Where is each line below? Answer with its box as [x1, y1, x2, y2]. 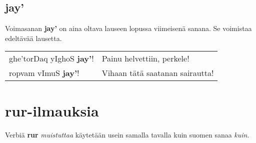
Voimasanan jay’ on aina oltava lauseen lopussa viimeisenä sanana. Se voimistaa [5, 23, 252, 33]
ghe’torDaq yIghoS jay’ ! [9, 52, 94, 64]
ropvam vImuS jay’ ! [9, 67, 79, 79]
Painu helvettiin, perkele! [101, 52, 189, 64]
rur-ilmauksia [5, 100, 99, 120]
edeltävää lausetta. [5, 32, 62, 43]
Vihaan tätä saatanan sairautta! [101, 67, 214, 79]
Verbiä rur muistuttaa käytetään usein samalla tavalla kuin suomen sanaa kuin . [5, 129, 249, 139]
